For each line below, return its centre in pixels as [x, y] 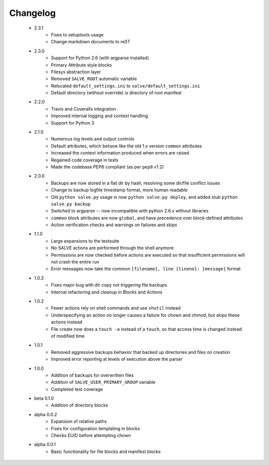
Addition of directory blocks [80, 405]
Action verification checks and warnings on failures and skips [114, 225]
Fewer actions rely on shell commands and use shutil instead [116, 308]
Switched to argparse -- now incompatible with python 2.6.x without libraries [130, 211]
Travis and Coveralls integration [84, 109]
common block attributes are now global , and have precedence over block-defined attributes [147, 218]
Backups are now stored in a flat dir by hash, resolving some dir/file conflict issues [135, 183]
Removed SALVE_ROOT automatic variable [94, 79]
